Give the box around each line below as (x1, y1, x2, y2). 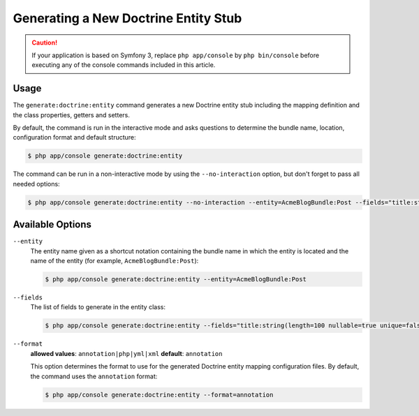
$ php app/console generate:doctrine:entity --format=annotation (45, 391, 274, 399)
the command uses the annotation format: (30, 372, 158, 380)
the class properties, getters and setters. (13, 110, 131, 119)
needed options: (13, 179, 60, 188)
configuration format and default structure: (13, 133, 136, 142)
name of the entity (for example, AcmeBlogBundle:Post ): (30, 257, 199, 265)
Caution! (31, 38, 58, 47)
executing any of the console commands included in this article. (31, 61, 216, 69)
